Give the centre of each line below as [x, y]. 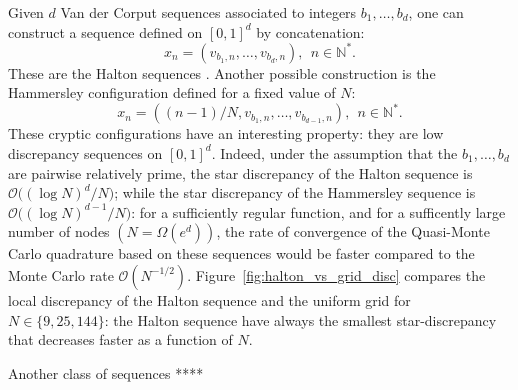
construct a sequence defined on [105, 31]
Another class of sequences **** [106, 372]
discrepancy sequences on [85, 152]
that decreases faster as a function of [120, 339]
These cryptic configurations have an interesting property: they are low [226, 133]
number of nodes [59, 231]
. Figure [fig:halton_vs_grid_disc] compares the [336, 274]
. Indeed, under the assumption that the [334, 152]
